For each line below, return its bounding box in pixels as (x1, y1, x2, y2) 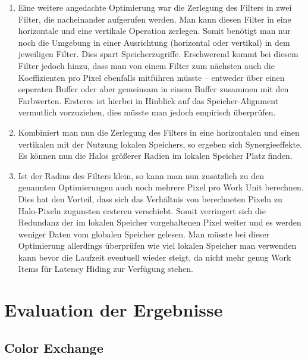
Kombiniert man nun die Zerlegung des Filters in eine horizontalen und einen (18, 126, 300, 138)
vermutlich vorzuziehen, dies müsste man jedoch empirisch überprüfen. (18, 106, 276, 118)
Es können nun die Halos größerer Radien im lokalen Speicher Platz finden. (18, 149, 293, 162)
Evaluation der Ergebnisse (4, 298, 223, 322)
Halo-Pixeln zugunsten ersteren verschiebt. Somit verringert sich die (18, 204, 266, 217)
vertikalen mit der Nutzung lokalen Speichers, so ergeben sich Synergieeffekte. (18, 137, 302, 150)
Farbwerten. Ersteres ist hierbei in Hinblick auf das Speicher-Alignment (18, 94, 279, 107)
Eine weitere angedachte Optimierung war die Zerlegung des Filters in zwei (18, 1, 292, 13)
